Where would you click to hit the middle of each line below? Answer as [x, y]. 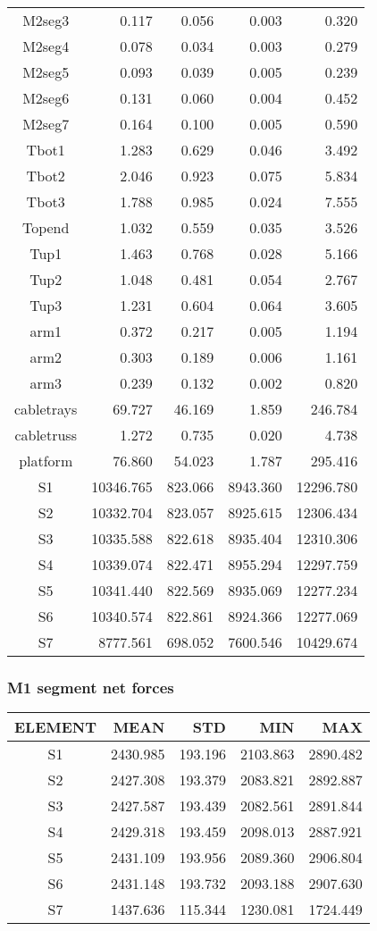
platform [46, 461]
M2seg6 [46, 98]
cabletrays [46, 409]
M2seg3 [46, 20]
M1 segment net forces [91, 687]
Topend [46, 227]
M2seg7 [46, 124]
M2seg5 [46, 72]
